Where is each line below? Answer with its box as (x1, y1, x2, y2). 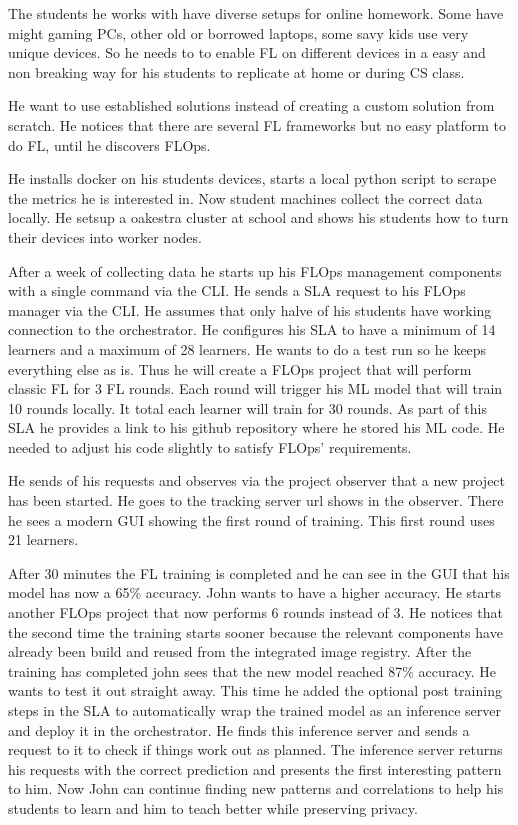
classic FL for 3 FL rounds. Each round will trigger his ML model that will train (8, 378, 503, 399)
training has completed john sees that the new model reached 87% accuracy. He (8, 660, 496, 681)
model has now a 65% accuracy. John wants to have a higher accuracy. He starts (8, 582, 501, 603)
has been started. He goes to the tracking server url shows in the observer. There (8, 490, 504, 511)
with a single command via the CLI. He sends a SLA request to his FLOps (8, 280, 466, 301)
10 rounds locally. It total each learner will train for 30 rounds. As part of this (8, 397, 487, 418)
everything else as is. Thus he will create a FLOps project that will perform (8, 358, 472, 379)
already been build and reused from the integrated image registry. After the (8, 641, 472, 662)
